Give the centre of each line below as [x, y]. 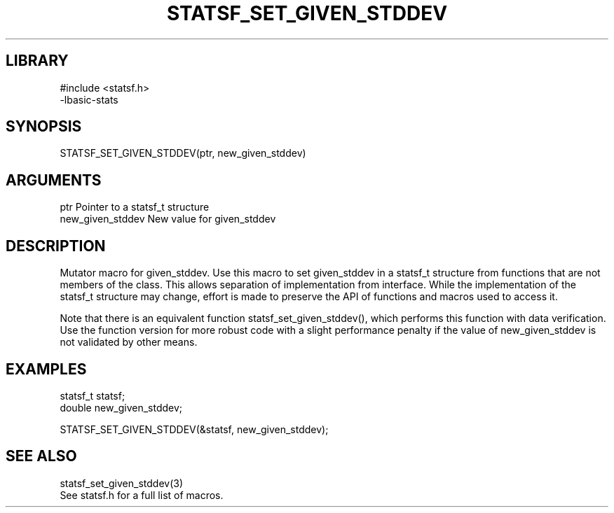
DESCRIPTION [56, 246]
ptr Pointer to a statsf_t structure [135, 207]
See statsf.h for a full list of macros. [142, 495]
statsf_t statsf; [93, 395]
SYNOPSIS [44, 127]
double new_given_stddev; [121, 407]
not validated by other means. [129, 342]
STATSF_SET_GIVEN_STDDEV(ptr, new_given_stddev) [183, 153]
